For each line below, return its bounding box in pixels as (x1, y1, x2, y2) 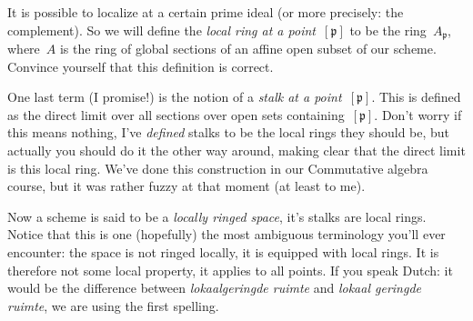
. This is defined (371, 87, 461, 106)
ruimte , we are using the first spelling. (7, 296, 219, 315)
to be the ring (349, 20, 427, 39)
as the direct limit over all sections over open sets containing (7, 105, 345, 124)
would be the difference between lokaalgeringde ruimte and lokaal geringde (7, 278, 422, 297)
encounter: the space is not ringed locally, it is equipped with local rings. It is (7, 242, 439, 261)
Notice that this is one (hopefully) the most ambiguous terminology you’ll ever (7, 225, 446, 244)
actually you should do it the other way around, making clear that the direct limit (7, 141, 466, 160)
